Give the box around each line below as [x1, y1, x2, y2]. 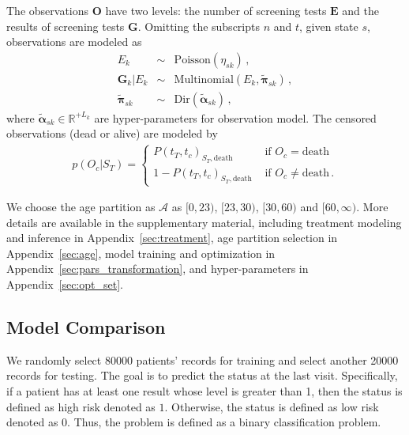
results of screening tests [6, 17, 125, 34]
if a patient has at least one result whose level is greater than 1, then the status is [6, 383, 403, 399]
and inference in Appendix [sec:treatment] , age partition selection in [6, 229, 338, 246]
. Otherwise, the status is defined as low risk [164, 398, 379, 414]
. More [356, 199, 388, 215]
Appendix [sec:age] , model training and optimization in [6, 244, 276, 261]
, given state [299, 17, 358, 34]
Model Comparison [6, 315, 166, 339]
